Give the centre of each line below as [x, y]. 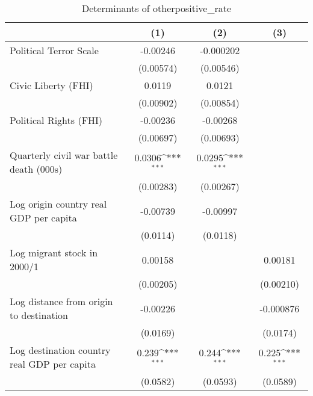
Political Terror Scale [54, 50]
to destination [39, 315]
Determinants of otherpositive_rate [156, 8]
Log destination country [60, 350]
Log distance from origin [61, 301]
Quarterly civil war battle [64, 155]
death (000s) [36, 169]
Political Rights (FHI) [56, 120]
